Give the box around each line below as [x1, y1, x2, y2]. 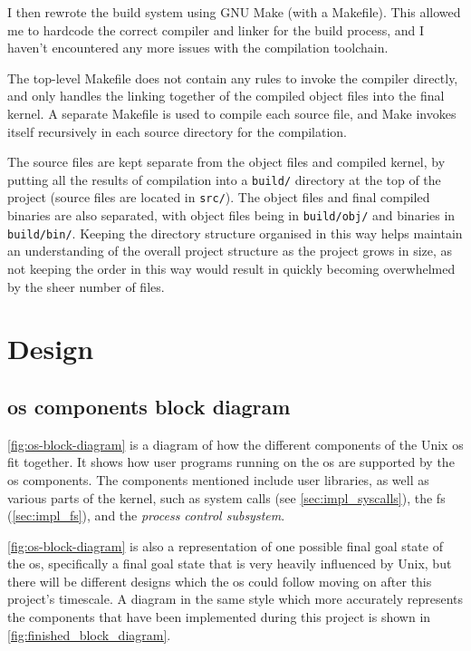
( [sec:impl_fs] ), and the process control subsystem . [7, 506, 285, 525]
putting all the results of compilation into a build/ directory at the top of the [7, 170, 441, 189]
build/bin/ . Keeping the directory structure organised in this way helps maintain [7, 223, 463, 242]
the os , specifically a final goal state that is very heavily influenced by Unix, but [7, 554, 452, 573]
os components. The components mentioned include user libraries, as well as [7, 470, 429, 489]
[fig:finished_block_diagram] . [7, 625, 171, 644]
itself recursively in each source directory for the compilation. [7, 121, 347, 141]
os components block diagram [7, 392, 291, 420]
